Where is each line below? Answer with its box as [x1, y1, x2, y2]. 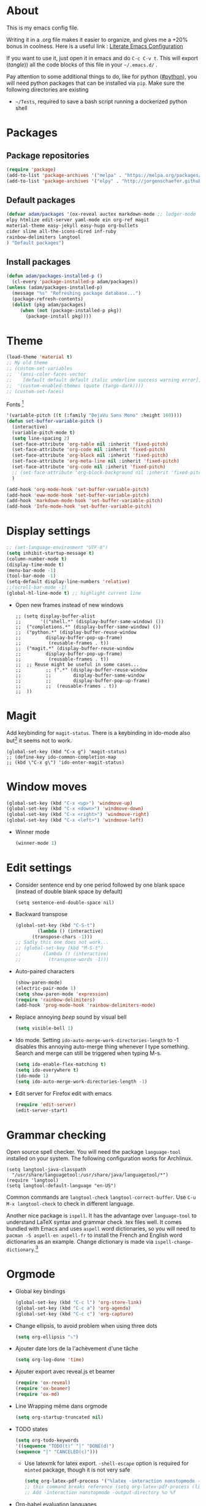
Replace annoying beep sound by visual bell [15, 1013, 127, 1021]
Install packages [6, 257, 71, 267]
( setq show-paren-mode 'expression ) [15, 990, 109, 997]
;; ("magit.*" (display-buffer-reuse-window [15, 645, 134, 651]
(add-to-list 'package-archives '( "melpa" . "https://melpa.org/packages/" [6, 172, 204, 178]
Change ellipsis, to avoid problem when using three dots [15, 1322, 158, 1329]
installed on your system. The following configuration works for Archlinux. [6, 1155, 193, 1162]
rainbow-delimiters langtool [6, 234, 81, 240]
